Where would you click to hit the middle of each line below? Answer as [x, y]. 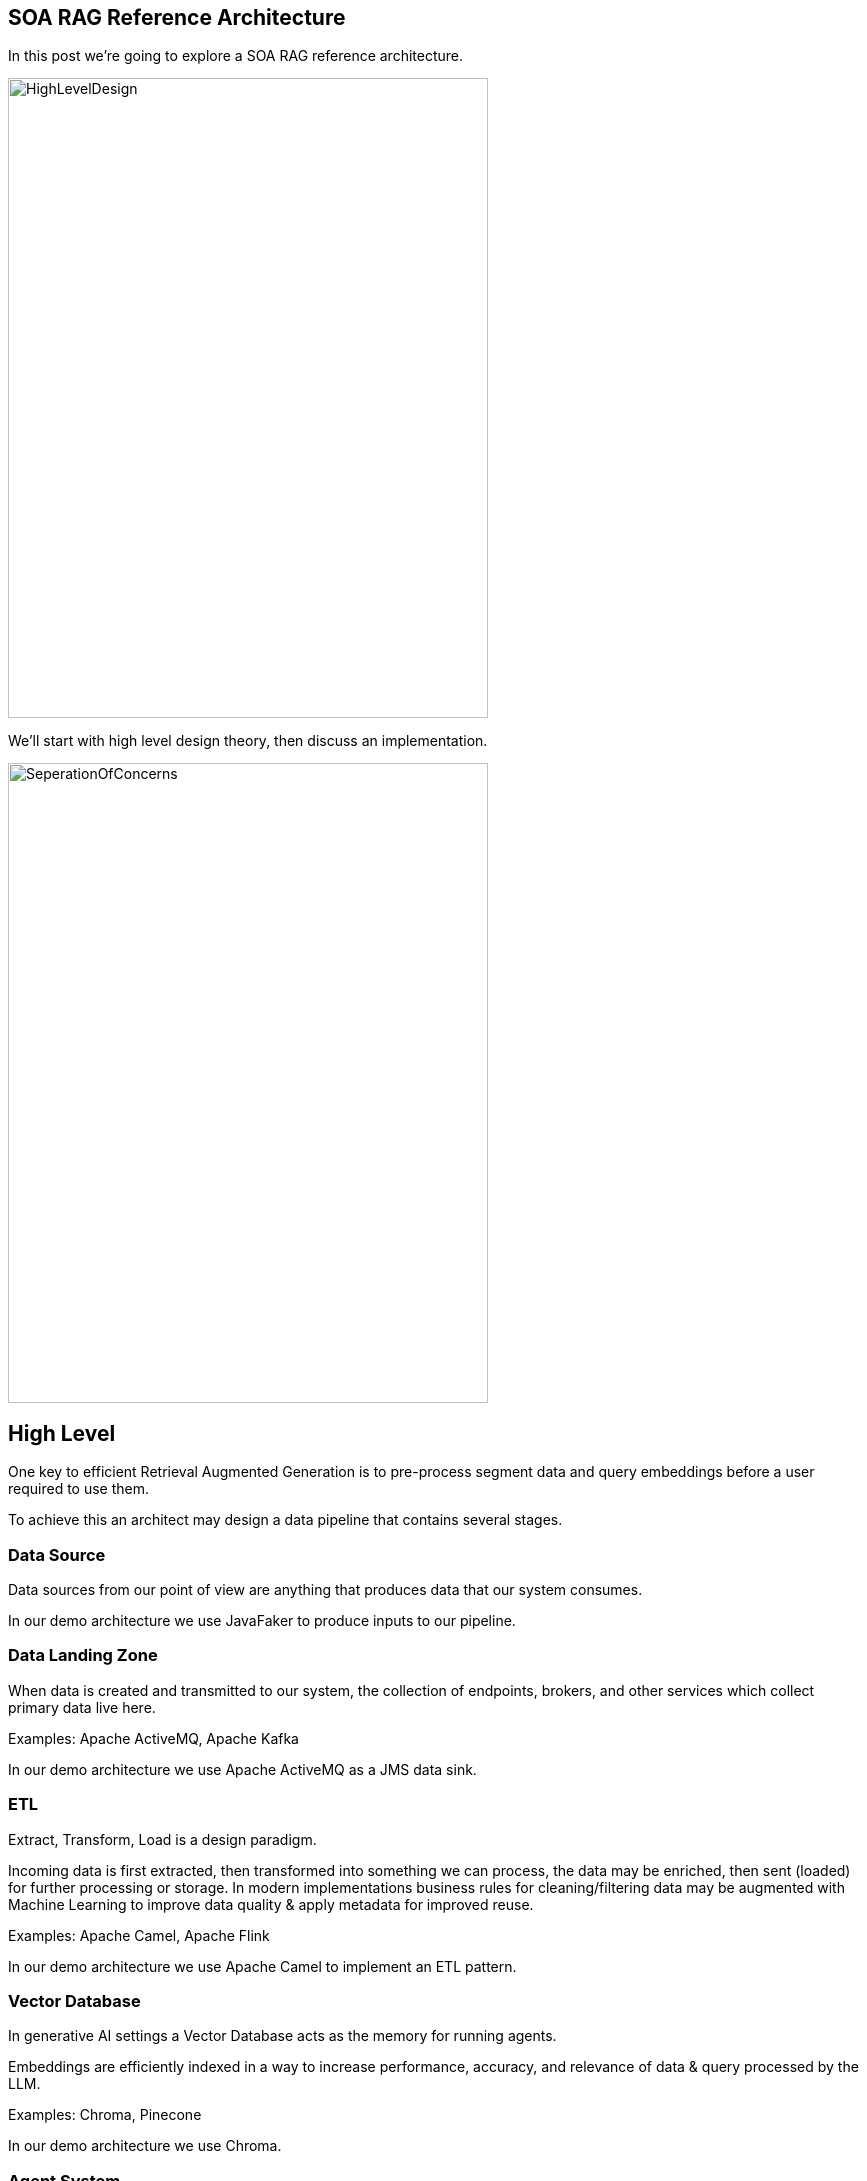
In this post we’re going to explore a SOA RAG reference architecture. [236, 56]
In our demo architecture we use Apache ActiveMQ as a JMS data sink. [242, 1769]
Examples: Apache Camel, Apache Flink [139, 1935]
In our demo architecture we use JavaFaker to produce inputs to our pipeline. [262, 1621]
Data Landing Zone [83, 1655]
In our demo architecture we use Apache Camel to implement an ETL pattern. [262, 1966]
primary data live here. [82, 1707]
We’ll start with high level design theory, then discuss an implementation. [248, 741]
